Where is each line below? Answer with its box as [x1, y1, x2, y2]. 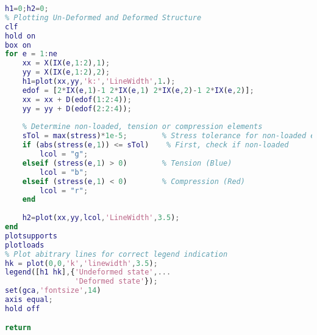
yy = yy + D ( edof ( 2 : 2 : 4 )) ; [22, 104, 132, 113]
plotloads [5, 240, 45, 249]
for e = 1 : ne [5, 50, 58, 59]
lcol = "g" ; [40, 150, 88, 158]
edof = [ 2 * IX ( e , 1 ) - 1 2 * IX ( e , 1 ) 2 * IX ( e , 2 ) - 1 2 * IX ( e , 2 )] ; [22, 86, 254, 95]
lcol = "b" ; [40, 167, 88, 177]
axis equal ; [5, 295, 53, 304]
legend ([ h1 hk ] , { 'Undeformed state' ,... [5, 268, 171, 277]
